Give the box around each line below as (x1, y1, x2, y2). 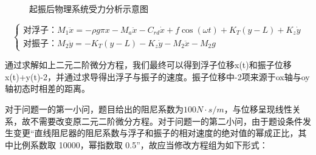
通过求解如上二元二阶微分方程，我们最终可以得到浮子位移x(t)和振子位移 (5, 58, 292, 71)
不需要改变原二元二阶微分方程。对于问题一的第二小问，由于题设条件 (30, 114, 303, 127)
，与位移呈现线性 (224, 102, 292, 115)
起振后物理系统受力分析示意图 (29, 2, 148, 15)
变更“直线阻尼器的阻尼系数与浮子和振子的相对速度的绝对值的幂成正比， (13, 126, 298, 139)
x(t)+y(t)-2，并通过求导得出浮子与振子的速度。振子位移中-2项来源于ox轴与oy (5, 70, 310, 83)
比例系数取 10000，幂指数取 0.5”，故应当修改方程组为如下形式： (13, 138, 268, 151)
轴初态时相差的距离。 (5, 82, 90, 95)
